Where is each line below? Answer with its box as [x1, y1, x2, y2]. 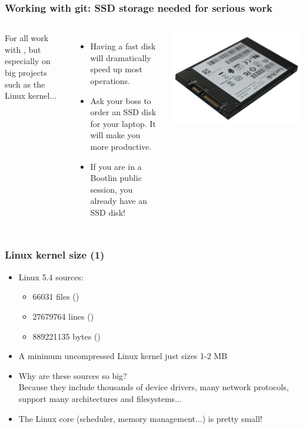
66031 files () [32, 290, 79, 303]
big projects [5, 66, 47, 78]
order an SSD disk [90, 106, 157, 118]
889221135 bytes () [32, 330, 101, 342]
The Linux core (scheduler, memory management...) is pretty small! [18, 412, 262, 424]
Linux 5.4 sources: [18, 270, 84, 283]
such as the [5, 78, 45, 90]
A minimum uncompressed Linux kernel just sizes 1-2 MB [18, 350, 228, 362]
